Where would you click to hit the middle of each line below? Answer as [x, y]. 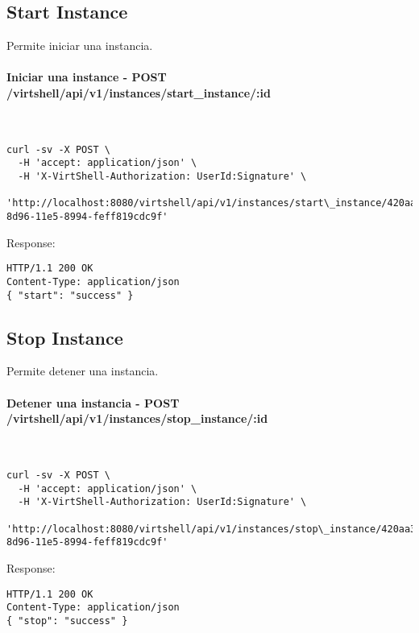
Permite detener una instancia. [83, 371]
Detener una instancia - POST [93, 402]
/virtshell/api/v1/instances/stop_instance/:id [137, 418]
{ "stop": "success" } [67, 621]
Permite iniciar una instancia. [80, 46]
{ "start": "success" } [70, 295]
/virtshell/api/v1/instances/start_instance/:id [139, 92]
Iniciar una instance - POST [87, 77]
